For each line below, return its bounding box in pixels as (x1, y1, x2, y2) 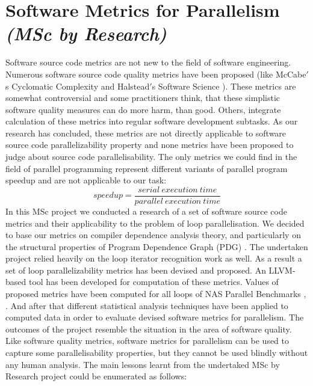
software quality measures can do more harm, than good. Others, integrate (5, 103, 281, 115)
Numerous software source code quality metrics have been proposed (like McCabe (5, 67, 306, 80)
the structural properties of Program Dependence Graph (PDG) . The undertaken (5, 240, 308, 253)
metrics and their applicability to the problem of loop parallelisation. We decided (5, 216, 305, 229)
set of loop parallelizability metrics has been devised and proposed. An (5, 263, 266, 276)
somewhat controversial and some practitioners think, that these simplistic (5, 91, 280, 104)
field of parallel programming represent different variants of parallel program (5, 162, 288, 174)
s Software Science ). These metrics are (152, 79, 296, 92)
